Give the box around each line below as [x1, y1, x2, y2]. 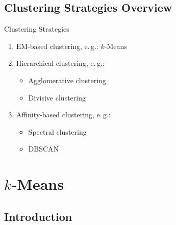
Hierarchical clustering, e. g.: [16, 58, 105, 68]
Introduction [4, 208, 72, 224]
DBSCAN [28, 143, 59, 154]
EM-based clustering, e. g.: [16, 40, 98, 51]
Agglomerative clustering [28, 74, 106, 85]
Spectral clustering [28, 126, 87, 137]
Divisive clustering [28, 92, 86, 103]
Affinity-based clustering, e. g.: [16, 109, 111, 120]
